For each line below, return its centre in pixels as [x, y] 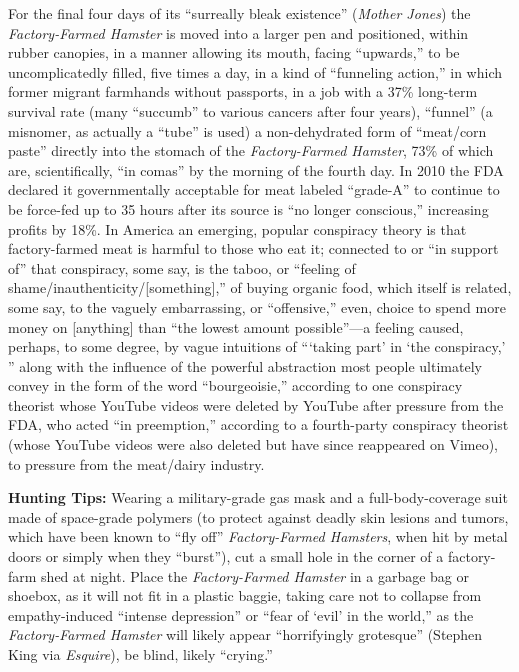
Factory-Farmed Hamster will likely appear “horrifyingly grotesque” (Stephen [245, 634]
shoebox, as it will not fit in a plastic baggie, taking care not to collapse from [245, 595]
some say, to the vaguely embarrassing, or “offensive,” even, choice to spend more [257, 306]
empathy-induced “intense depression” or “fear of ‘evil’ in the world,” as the [241, 614]
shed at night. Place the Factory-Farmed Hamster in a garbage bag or [255, 575]
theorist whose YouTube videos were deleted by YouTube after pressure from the [256, 404]
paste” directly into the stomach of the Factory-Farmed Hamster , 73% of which [251, 150]
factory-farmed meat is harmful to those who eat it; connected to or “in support [253, 248]
